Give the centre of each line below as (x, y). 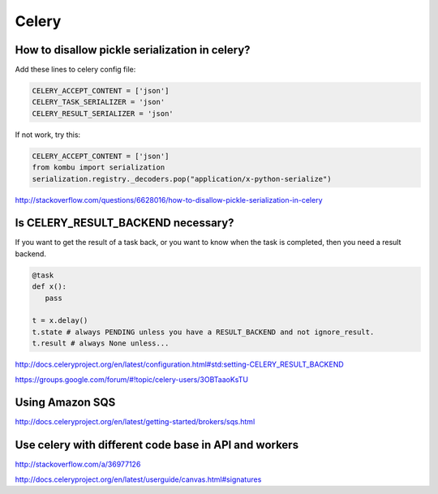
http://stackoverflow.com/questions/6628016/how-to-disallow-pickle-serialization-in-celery (169, 200)
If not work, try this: (48, 135)
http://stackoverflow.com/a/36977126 (78, 464)
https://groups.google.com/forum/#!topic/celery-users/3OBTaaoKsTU (132, 379)
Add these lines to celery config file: (75, 70)
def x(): (49, 287)
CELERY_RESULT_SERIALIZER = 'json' (103, 113)
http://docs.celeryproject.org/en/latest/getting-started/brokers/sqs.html (135, 422)
